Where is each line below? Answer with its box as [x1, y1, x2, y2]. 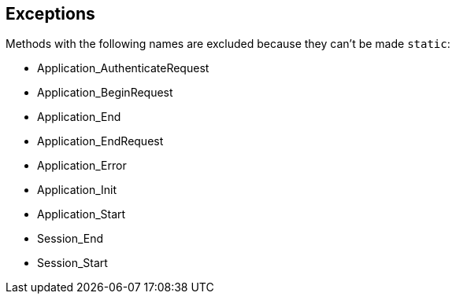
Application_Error [37, 159, 127, 173]
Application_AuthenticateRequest [37, 61, 209, 75]
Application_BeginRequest [37, 86, 173, 100]
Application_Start [37, 207, 126, 221]
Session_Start [37, 256, 108, 270]
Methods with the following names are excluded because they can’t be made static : [6, 37, 450, 51]
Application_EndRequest [37, 134, 164, 148]
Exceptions [6, 4, 95, 24]
